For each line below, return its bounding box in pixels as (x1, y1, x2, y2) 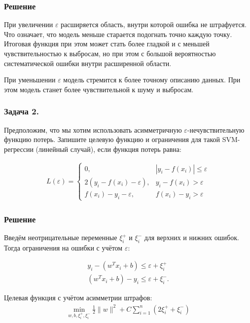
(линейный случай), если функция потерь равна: (36, 144, 181, 154)
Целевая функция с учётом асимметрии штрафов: (4, 292, 152, 303)
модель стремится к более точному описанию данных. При (63, 74, 241, 85)
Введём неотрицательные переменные (4, 232, 117, 243)
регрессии (4, 144, 34, 154)
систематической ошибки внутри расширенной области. (4, 58, 172, 68)
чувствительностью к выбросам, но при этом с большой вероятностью (4, 48, 216, 58)
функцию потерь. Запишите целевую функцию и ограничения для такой (4, 134, 220, 144)
